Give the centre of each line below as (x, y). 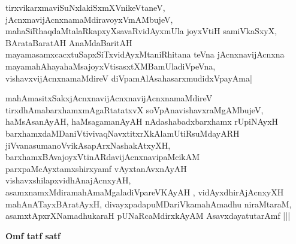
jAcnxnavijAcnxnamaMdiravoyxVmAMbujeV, (89, 19)
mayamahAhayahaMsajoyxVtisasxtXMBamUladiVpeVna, (111, 66)
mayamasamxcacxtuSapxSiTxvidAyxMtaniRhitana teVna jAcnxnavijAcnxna (145, 54)
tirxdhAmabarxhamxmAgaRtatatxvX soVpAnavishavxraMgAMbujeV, (135, 109)
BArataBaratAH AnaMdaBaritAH (69, 42)
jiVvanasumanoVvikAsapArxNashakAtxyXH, (88, 145)
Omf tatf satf (33, 235)
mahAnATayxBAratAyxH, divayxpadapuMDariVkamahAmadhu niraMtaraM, (149, 204)
